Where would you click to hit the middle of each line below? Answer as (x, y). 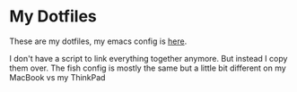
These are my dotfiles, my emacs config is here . (98, 41)
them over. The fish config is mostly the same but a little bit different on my (148, 68)
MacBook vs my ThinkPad (57, 77)
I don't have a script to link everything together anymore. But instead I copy (148, 58)
